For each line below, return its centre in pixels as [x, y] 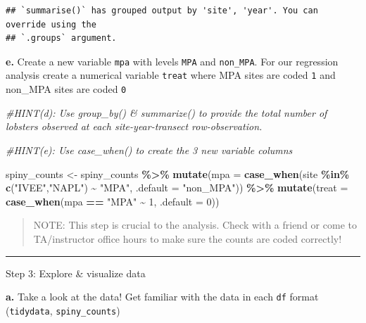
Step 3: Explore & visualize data [76, 273]
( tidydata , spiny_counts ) [63, 310]
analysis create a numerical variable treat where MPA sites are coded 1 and [171, 75]
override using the [51, 24]
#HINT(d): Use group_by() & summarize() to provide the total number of [166, 112]
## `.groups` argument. [61, 38]
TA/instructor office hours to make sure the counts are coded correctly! [188, 238]
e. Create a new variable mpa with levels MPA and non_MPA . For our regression [172, 61]
